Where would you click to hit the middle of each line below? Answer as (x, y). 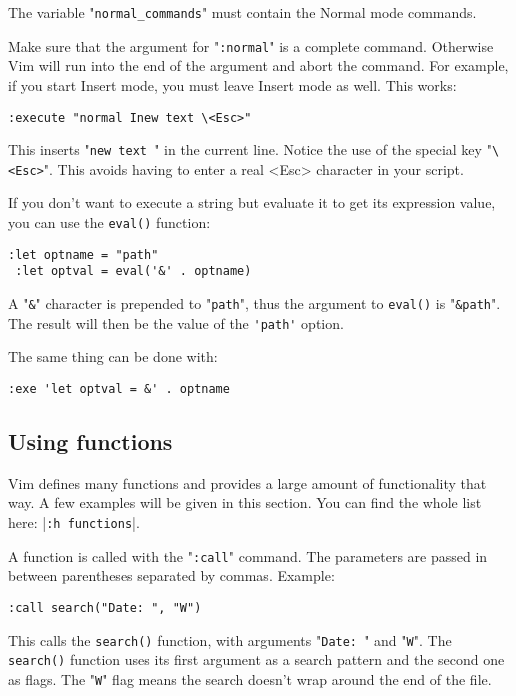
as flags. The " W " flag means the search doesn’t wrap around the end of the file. (250, 678)
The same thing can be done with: (113, 356)
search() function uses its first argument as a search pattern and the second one (256, 659)
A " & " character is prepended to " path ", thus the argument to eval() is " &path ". (254, 303)
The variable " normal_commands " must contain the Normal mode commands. (242, 12)
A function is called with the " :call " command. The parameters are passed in (248, 555)
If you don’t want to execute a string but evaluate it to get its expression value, (252, 202)
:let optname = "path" (83, 254)
